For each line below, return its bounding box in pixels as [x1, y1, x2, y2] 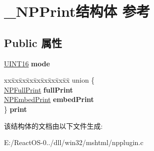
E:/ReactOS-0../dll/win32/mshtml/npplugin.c [4, 137, 144, 148]
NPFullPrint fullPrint [4, 84, 73, 95]
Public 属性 [4, 35, 62, 50]
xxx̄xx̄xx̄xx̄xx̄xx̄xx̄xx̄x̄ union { [4, 75, 95, 85]
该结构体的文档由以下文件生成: [4, 120, 103, 131]
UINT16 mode [4, 58, 50, 68]
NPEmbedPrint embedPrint [4, 94, 94, 104]
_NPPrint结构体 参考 [4, 1, 150, 21]
